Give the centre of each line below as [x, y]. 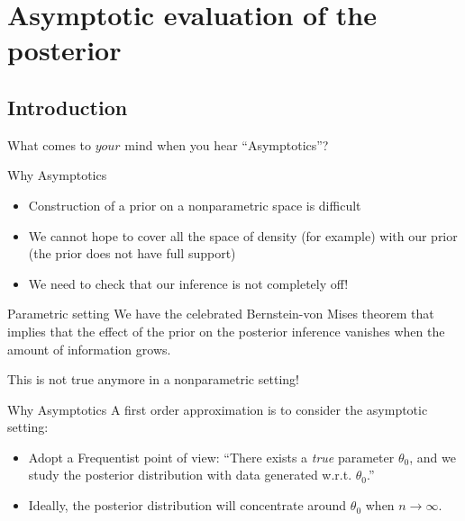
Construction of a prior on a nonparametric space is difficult [195, 205]
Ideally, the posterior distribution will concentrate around [187, 505]
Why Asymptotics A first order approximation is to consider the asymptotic [218, 409]
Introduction [68, 107]
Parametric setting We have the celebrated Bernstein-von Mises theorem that [221, 314]
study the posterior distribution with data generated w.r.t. [190, 475]
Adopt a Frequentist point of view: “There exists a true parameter [211, 457]
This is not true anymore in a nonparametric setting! [153, 379]
